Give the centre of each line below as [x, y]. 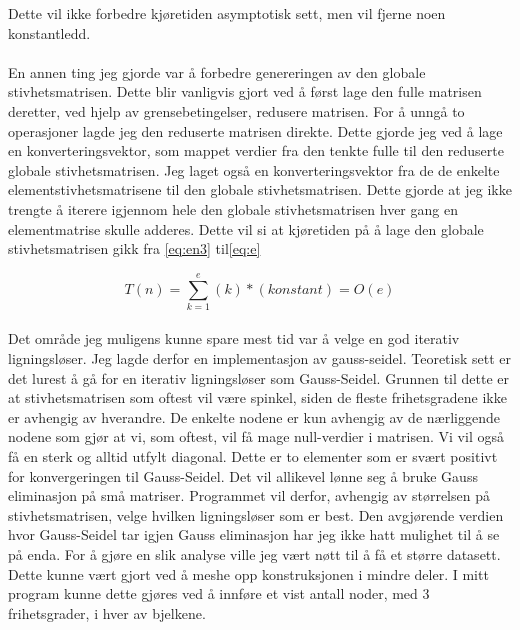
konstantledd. [49, 32]
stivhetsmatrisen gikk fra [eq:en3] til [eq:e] [134, 248]
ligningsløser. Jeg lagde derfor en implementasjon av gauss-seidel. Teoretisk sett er [260, 358]
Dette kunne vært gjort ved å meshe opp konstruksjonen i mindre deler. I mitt [248, 573]
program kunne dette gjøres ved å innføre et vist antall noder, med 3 [219, 593]
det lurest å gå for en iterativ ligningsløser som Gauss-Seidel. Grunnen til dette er [259, 377]
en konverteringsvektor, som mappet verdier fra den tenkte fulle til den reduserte [256, 150]
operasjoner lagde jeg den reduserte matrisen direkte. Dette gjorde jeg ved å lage [255, 130]
